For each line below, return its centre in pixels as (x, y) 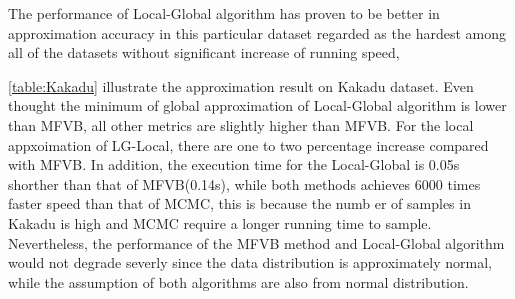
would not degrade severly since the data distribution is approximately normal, (250, 262)
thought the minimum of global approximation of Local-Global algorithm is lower (257, 105)
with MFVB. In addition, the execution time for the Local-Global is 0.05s (234, 164)
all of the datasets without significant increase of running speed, (204, 52)
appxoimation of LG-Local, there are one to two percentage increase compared (248, 144)
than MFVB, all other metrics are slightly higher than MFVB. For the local (241, 124)
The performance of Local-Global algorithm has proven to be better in (224, 13)
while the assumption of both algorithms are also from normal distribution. (238, 281)
